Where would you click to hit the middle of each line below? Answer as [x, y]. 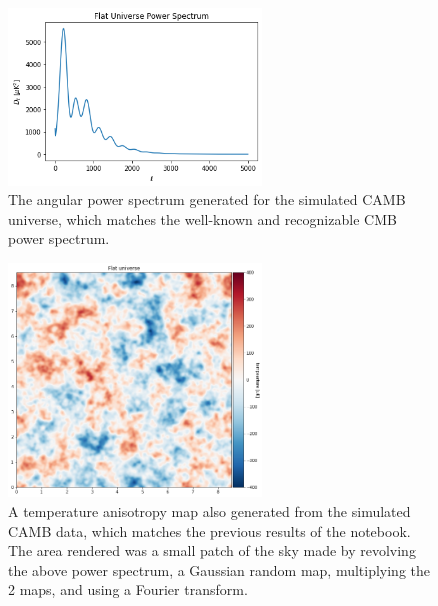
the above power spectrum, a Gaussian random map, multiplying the [219, 569]
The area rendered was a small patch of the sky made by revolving [212, 550]
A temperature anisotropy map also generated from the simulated [209, 511]
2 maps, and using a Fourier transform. [128, 589]
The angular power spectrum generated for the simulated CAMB [207, 199]
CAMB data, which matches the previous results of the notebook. [209, 530]
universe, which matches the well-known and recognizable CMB [202, 218]
